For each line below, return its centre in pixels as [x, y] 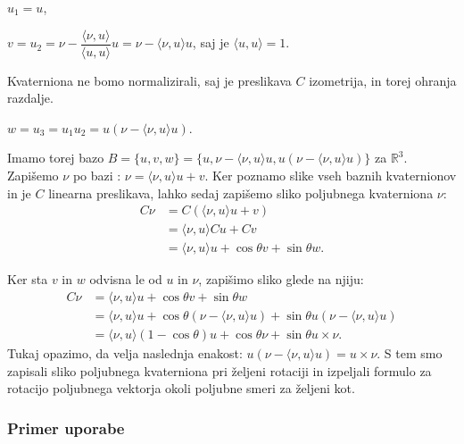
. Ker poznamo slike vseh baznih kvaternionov [331, 176]
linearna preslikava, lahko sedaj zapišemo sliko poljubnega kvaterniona [241, 193]
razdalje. [30, 98]
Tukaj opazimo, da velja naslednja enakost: [125, 353]
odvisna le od [126, 279]
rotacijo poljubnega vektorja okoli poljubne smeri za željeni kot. [181, 388]
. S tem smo [410, 353]
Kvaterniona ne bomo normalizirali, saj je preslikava [149, 80]
